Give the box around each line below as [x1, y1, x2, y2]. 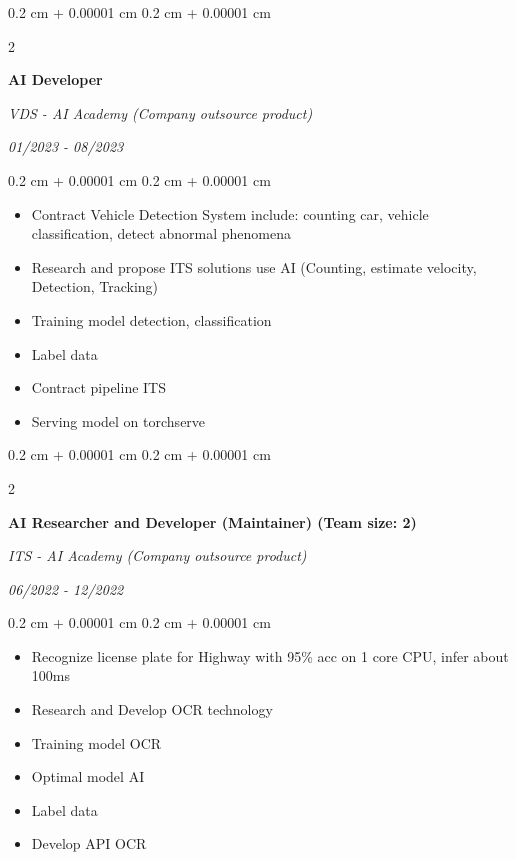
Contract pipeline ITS [31, 377, 167, 398]
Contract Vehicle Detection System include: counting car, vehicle [31, 203, 429, 224]
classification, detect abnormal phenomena [31, 223, 291, 244]
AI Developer [8, 69, 103, 90]
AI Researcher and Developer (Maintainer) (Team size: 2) [8, 511, 417, 532]
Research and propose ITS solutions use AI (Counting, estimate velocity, [31, 256, 477, 277]
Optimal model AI [31, 766, 145, 787]
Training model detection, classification [31, 309, 272, 330]
